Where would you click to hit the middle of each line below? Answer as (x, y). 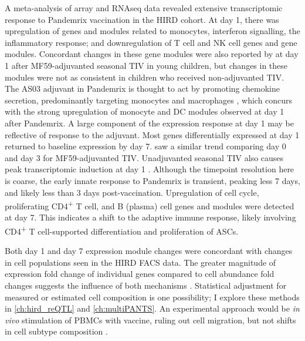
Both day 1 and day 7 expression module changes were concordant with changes (149, 251)
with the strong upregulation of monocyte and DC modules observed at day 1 (145, 111)
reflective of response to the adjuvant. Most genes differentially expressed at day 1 (152, 134)
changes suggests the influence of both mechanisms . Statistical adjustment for (146, 285)
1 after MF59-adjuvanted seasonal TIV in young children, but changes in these (146, 65)
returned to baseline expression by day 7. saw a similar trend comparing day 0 (145, 146)
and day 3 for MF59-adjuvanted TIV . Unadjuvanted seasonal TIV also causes (144, 157)
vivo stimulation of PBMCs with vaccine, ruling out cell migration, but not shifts (150, 320)
